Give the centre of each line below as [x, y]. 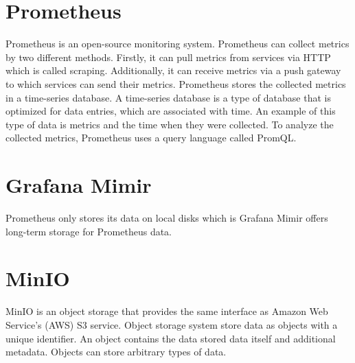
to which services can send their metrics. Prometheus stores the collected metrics [176, 83]
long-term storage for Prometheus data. [89, 231]
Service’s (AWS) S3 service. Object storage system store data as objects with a [172, 324]
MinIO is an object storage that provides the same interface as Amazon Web [167, 311]
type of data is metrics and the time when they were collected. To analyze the [170, 124]
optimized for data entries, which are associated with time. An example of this [171, 111]
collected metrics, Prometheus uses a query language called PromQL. [151, 138]
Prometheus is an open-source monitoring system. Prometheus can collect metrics [177, 44]
